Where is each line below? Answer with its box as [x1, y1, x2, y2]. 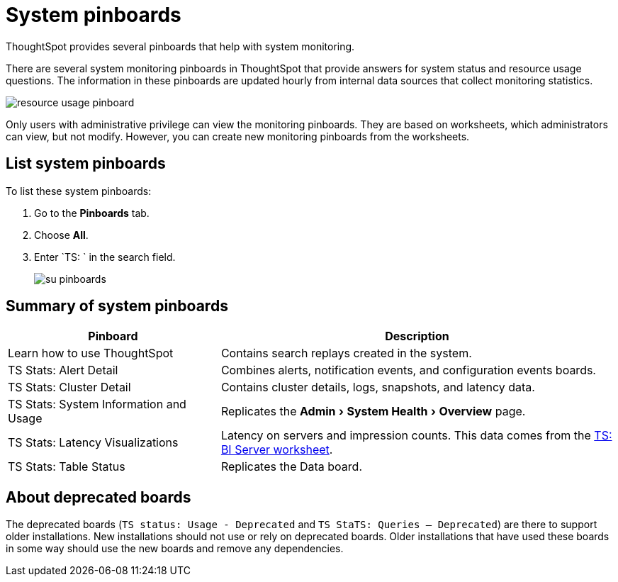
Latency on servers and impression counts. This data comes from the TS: [220, 428, 612, 443]
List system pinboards [6, 155, 166, 173]
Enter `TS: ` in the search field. [34, 250, 176, 263]
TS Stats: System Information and [8, 397, 186, 412]
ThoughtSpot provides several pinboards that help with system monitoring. [6, 40, 355, 52]
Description [385, 329, 449, 344]
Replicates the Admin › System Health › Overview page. [220, 404, 526, 419]
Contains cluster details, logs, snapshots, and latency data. [220, 380, 535, 395]
